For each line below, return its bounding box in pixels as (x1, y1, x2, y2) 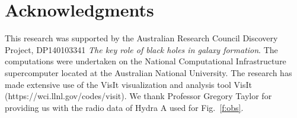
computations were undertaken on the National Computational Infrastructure (5, 55, 286, 67)
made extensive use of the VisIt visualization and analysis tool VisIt (5, 78, 253, 90)
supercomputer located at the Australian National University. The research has (5, 66, 292, 78)
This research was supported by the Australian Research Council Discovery (5, 32, 278, 44)
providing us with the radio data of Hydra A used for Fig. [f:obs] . (5, 101, 244, 113)
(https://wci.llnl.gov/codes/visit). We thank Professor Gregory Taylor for (5, 90, 272, 102)
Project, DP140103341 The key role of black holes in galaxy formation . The (5, 43, 278, 55)
